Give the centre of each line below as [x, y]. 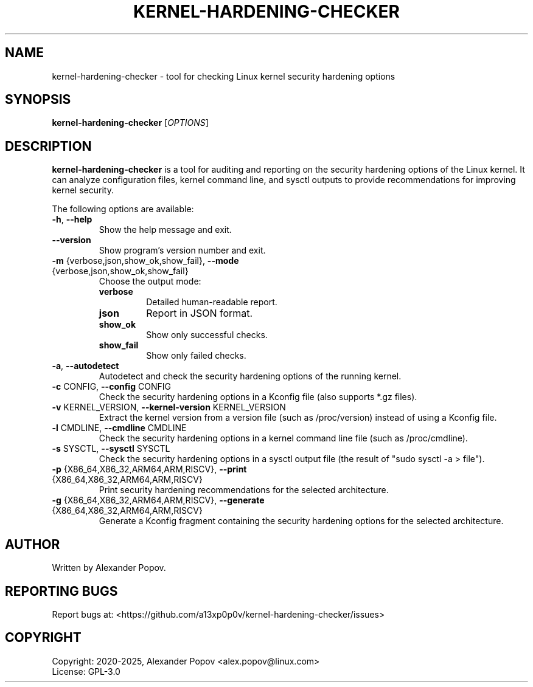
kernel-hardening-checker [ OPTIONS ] [130, 123]
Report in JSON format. [200, 313]
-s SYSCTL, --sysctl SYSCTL [111, 449]
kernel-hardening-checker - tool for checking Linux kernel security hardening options [224, 76]
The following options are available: [123, 209]
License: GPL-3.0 [86, 671]
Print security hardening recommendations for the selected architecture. [244, 490]
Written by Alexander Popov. [109, 568]
